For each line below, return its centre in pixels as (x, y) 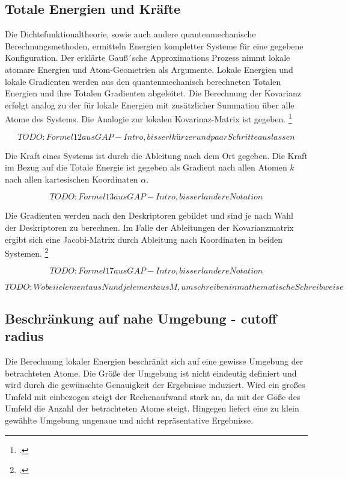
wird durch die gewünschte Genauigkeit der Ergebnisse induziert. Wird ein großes (155, 385)
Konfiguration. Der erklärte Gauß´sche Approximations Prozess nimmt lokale (148, 58)
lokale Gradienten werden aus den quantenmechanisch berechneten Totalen (143, 81)
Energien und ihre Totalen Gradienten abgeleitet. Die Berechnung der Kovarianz (153, 93)
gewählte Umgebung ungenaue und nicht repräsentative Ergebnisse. (129, 420)
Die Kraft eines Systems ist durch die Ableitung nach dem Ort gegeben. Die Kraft (156, 155)
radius (24, 336)
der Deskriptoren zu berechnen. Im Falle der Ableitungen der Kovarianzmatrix (149, 227)
